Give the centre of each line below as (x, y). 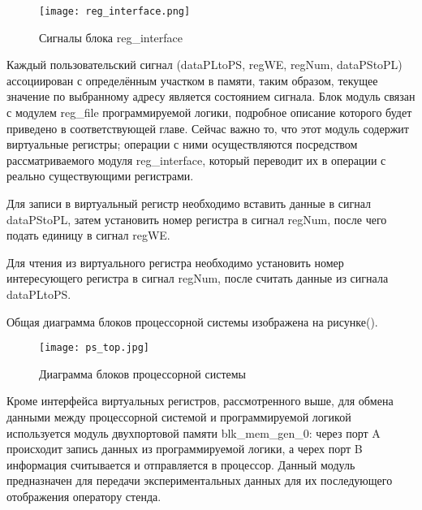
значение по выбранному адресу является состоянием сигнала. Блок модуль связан (211, 96)
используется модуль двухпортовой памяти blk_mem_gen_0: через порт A (194, 432)
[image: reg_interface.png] (115, 11)
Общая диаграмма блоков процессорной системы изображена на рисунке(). (192, 321)
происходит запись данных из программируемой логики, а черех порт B (185, 449)
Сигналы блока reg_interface (111, 37)
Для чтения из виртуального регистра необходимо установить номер (175, 262)
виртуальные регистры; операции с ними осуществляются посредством (182, 144)
